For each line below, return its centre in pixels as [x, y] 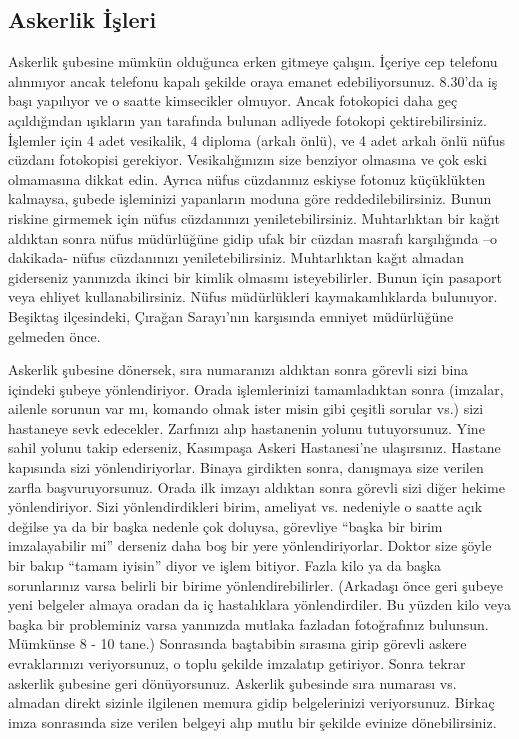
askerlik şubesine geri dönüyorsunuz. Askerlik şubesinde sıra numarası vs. [232, 682]
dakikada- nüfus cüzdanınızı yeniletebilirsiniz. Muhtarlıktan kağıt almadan [236, 257]
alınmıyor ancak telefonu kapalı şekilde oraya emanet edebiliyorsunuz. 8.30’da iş [253, 80]
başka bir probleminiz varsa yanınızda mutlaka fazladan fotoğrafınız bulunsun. [248, 623]
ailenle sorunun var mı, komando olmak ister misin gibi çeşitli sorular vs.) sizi [246, 408]
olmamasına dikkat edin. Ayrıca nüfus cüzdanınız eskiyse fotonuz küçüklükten [247, 178]
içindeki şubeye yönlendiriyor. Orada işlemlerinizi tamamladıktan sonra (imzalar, [256, 388]
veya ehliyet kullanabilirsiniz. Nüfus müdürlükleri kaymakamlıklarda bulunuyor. [253, 296]
